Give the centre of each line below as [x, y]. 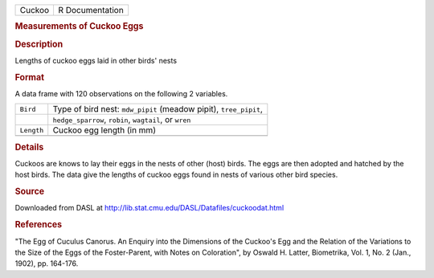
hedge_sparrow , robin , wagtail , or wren [122, 120]
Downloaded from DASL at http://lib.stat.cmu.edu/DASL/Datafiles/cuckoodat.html [149, 208]
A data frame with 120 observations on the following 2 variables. [121, 93]
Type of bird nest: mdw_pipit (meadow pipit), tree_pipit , [158, 109]
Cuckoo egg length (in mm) [104, 130]
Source [30, 191]
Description [39, 44]
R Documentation [91, 10]
